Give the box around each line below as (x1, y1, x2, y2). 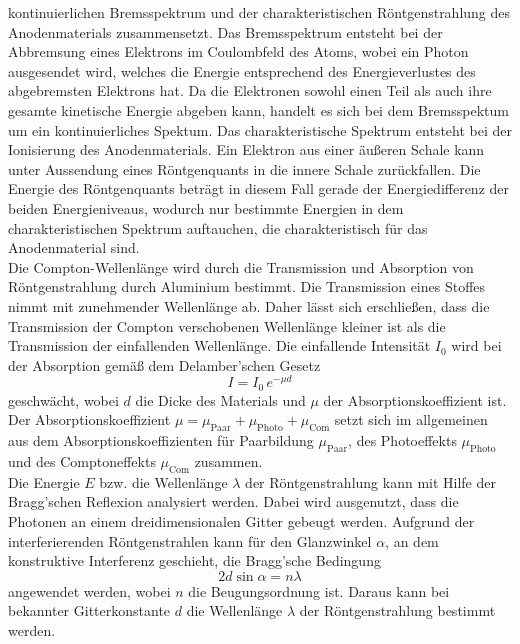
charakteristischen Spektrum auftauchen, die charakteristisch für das (8, 217, 428, 238)
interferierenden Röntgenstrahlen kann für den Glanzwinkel (8, 530, 372, 551)
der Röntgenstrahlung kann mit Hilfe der (245, 471, 496, 492)
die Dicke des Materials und (135, 389, 306, 410)
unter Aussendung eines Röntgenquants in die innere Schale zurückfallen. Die (8, 158, 481, 179)
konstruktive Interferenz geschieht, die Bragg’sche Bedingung (8, 550, 381, 571)
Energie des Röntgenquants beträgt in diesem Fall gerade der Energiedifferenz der (8, 178, 510, 199)
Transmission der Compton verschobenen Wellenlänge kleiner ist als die (8, 315, 446, 336)
